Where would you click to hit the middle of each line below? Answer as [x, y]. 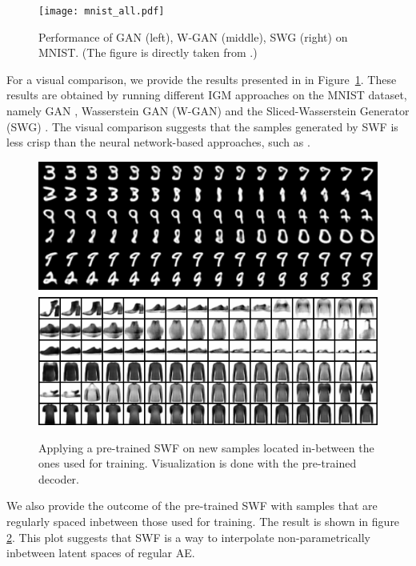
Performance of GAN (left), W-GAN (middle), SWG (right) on [193, 36]
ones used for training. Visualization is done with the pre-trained [198, 463]
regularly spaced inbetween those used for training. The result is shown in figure [203, 522]
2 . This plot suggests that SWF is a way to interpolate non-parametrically [188, 537]
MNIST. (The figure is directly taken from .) [148, 52]
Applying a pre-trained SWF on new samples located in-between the [206, 447]
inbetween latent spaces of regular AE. [101, 553]
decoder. [59, 478]
